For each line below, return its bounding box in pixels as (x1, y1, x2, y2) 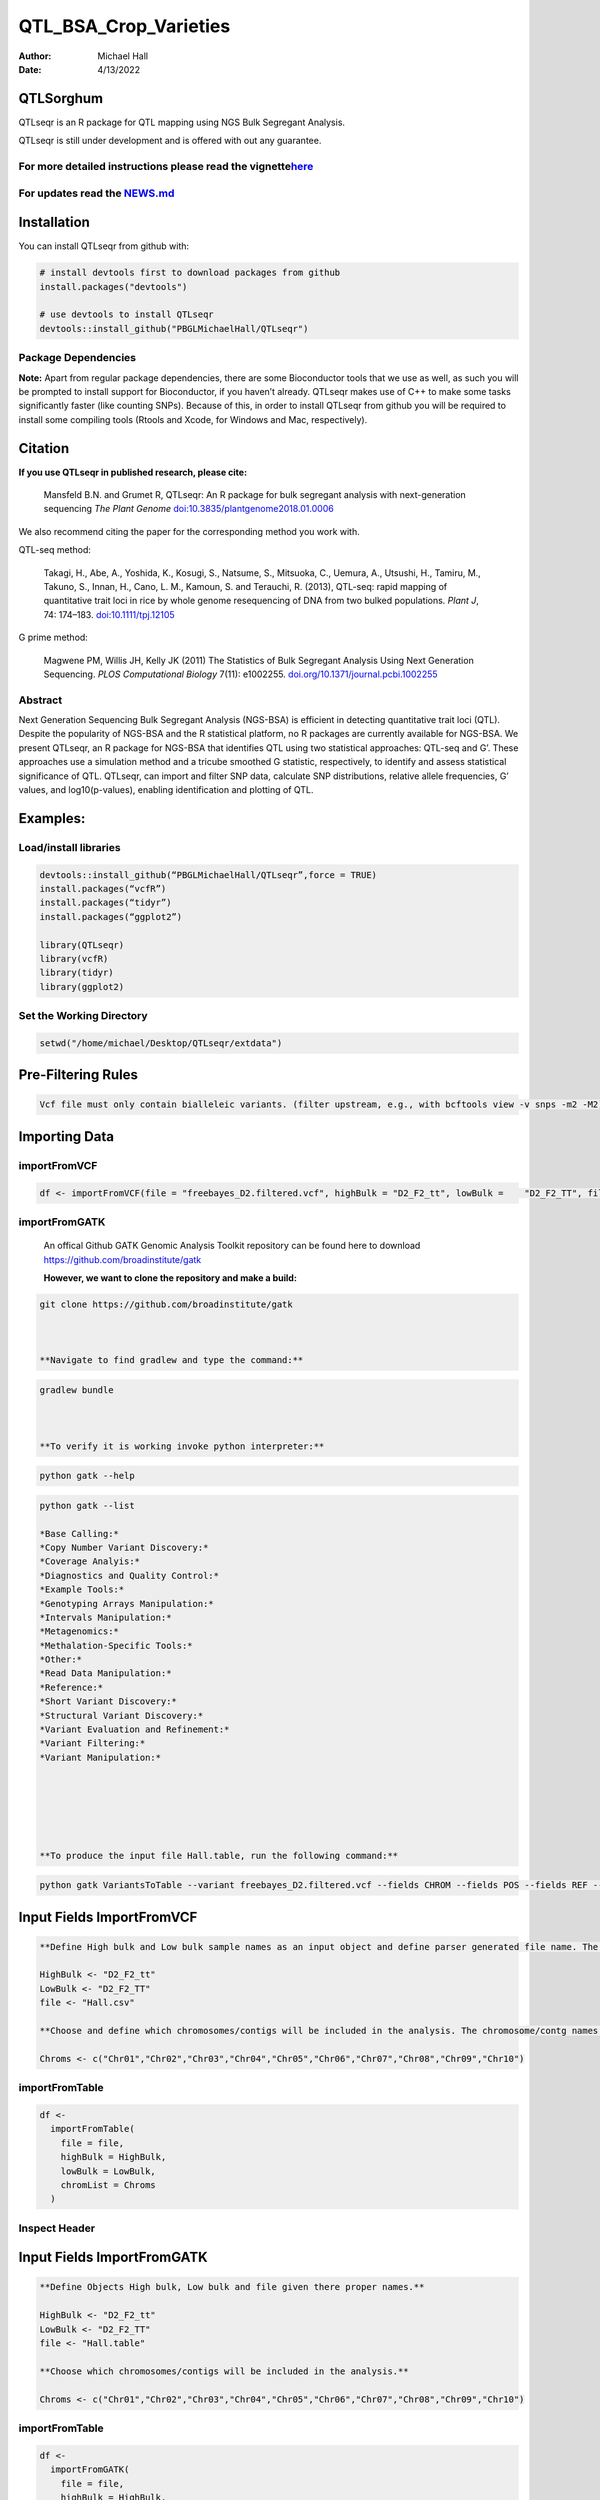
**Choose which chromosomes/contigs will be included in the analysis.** (39, 2365, 409, 2377)
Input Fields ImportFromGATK (18, 2249, 209, 2266)
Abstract (18, 693, 63, 707)
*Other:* (39, 1654, 83, 1665)
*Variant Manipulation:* (39, 1751, 162, 1763)
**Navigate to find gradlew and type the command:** (39, 1355, 304, 1366)
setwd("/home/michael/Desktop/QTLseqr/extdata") (39, 1037, 283, 1049)
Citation (18, 440, 70, 457)
